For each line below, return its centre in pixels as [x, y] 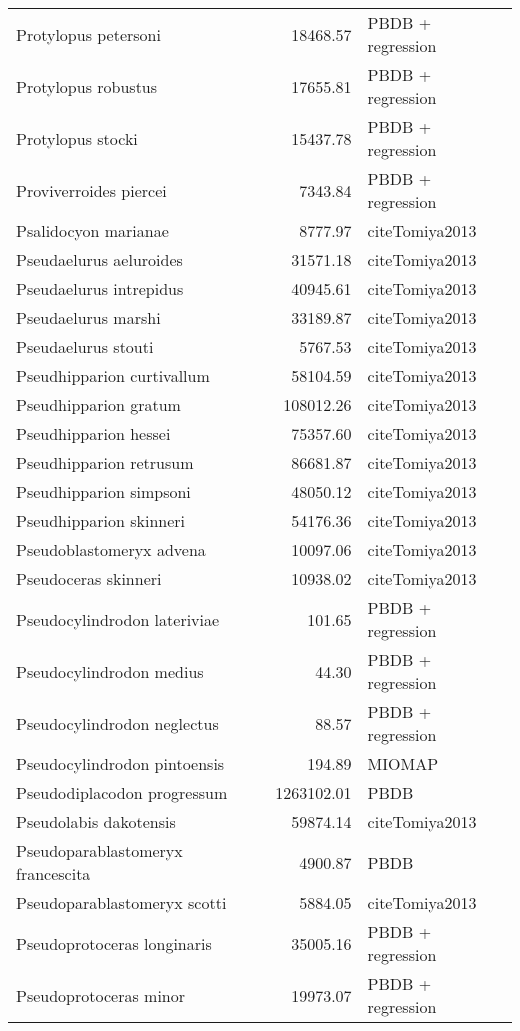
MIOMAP [403, 763]
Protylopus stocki [77, 138]
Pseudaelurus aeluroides [99, 259]
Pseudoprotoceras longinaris [114, 943]
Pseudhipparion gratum [98, 404]
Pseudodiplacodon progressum [122, 792]
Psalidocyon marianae [92, 230]
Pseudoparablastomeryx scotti [121, 902]
